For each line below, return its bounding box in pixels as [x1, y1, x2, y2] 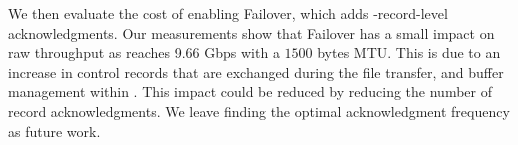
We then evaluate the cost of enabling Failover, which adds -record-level [8, 3, 448, 23]
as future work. [8, 120, 101, 141]
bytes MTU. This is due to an [317, 42, 501, 63]
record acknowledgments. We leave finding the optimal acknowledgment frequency [8, 100, 510, 121]
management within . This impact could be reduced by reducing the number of [8, 81, 492, 102]
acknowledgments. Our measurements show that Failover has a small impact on [8, 22, 495, 43]
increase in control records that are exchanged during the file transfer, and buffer [8, 61, 504, 82]
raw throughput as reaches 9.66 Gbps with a [8, 42, 280, 63]
